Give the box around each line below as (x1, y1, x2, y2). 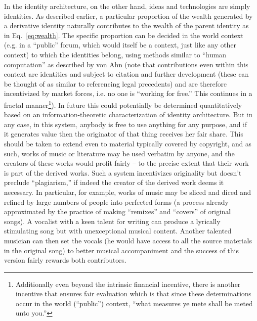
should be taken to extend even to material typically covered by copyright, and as (4, 138, 252, 148)
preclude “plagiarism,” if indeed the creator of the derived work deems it (4, 177, 224, 187)
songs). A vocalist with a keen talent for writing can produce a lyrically (4, 216, 220, 226)
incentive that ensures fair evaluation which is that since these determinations (15, 288, 252, 299)
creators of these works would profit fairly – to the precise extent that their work (4, 158, 249, 168)
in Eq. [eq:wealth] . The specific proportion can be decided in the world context (4, 30, 244, 40)
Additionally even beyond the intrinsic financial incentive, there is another (15, 278, 241, 289)
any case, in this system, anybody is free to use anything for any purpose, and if (4, 119, 247, 129)
